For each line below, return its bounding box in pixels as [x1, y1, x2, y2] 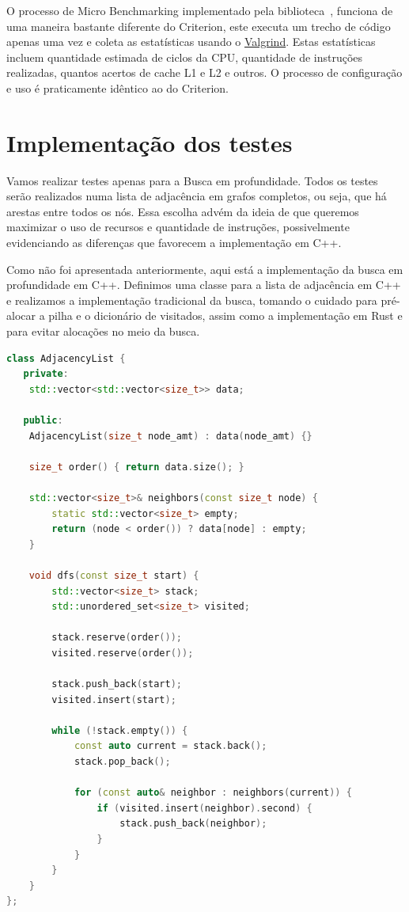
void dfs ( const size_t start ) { [28, 569, 199, 581]
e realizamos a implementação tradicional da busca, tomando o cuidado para [6, 291, 377, 308]
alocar [6, 307, 36, 324]
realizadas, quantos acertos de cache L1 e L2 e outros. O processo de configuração [6, 64, 403, 81]
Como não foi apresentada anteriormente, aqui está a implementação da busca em [6, 260, 403, 277]
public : [23, 415, 63, 426]
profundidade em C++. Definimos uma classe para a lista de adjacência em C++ [6, 276, 401, 293]
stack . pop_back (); [74, 756, 171, 768]
